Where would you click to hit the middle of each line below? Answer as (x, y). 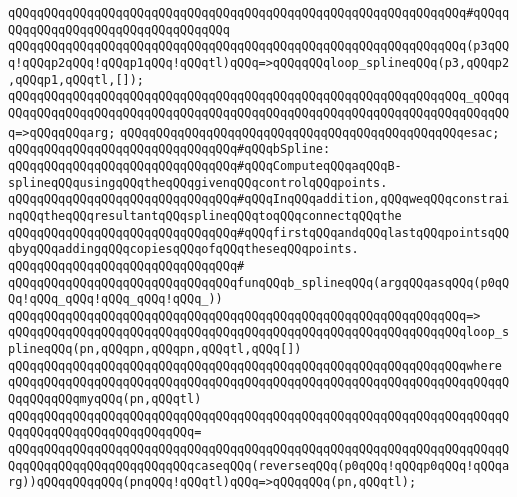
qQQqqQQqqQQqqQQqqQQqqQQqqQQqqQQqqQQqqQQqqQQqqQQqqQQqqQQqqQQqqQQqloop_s (259, 332)
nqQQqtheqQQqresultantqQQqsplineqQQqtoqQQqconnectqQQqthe (205, 215)
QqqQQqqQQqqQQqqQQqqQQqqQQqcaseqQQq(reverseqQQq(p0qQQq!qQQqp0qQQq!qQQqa (259, 465)
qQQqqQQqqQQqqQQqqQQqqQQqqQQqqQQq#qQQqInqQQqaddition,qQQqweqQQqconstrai (259, 199)
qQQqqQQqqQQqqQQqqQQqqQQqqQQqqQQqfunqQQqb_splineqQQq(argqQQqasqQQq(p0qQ (259, 282)
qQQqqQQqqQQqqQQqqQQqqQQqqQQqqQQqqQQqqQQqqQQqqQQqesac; (310, 132)
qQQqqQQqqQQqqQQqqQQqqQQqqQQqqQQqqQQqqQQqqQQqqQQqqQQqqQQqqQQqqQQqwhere (255, 365)
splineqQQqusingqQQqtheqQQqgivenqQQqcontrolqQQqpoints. (198, 182)
